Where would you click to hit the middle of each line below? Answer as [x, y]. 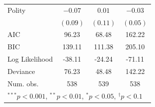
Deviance [21, 71]
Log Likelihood [30, 59]
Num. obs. [23, 83]
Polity [17, 10]
